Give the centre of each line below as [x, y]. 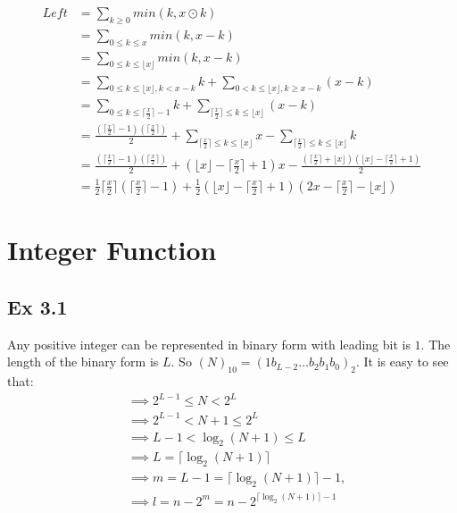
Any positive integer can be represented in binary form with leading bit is [209, 344]
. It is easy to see [402, 362]
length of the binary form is [83, 362]
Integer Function [112, 250]
